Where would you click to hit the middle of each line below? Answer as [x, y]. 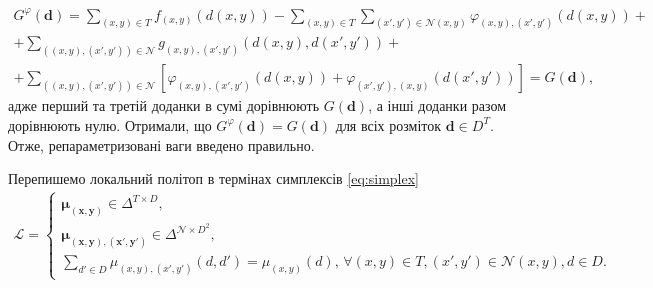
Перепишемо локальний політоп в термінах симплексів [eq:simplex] [213, 178]
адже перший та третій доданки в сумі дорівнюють [164, 105]
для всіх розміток [388, 124]
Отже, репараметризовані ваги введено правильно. [161, 144]
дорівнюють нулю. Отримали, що [110, 124]
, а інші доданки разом [437, 105]
